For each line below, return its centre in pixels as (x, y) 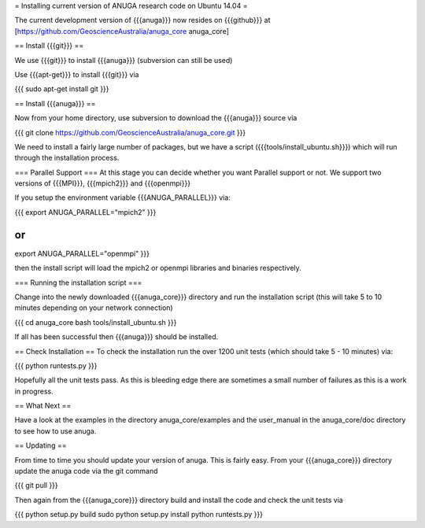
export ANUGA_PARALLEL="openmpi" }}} (82, 253)
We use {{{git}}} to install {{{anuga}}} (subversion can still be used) (124, 60)
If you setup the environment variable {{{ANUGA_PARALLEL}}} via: (123, 198)
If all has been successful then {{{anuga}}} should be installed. (116, 337)
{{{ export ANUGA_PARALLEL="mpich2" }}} (85, 212)
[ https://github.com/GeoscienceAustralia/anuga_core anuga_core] (122, 31)
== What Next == (43, 406)
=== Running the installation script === (78, 282)
